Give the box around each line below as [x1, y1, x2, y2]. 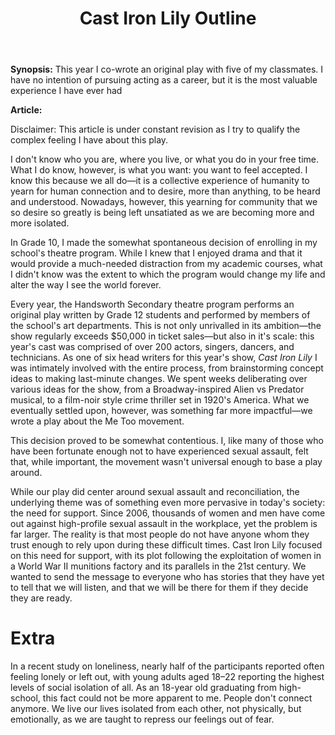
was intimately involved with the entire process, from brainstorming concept [10, 362, 324, 374]
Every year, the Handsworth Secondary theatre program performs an [10, 298, 295, 311]
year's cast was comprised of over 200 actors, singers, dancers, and [10, 341, 295, 353]
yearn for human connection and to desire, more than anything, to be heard [10, 185, 321, 197]
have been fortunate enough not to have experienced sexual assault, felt [10, 445, 309, 457]
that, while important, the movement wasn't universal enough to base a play [10, 456, 323, 468]
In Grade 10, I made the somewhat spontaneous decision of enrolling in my [10, 237, 318, 249]
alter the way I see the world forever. [10, 279, 162, 291]
